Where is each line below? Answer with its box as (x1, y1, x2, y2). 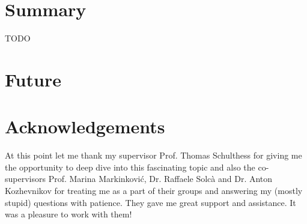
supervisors (5, 172, 46, 185)
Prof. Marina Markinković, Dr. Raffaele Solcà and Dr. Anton (48, 172, 273, 185)
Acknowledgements (5, 114, 165, 139)
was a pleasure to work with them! (5, 208, 132, 220)
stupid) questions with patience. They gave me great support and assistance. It (5, 196, 296, 208)
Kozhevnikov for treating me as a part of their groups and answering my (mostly (5, 184, 303, 196)
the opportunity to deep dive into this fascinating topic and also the (5, 160, 255, 173)
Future (5, 67, 61, 91)
